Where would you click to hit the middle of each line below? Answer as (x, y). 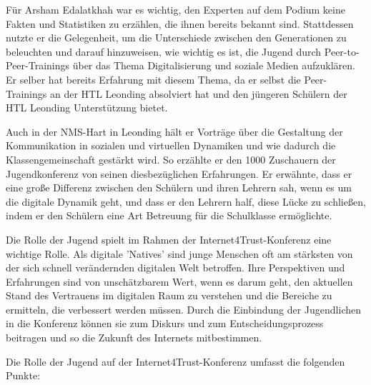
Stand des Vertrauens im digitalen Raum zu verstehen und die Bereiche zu (169, 295)
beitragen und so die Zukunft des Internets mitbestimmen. (134, 337)
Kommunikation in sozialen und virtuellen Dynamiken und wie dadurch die (171, 145)
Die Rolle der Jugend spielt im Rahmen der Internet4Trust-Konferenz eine (169, 239)
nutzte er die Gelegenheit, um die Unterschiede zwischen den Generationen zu (176, 37)
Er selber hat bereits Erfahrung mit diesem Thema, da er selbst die (153, 79)
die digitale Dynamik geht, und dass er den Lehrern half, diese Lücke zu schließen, (186, 201)
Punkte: (23, 375)
